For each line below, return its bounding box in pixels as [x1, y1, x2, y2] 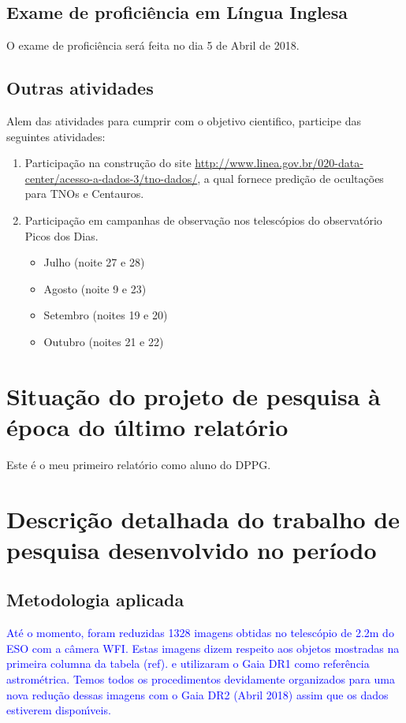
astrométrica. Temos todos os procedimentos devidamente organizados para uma [6, 670, 395, 687]
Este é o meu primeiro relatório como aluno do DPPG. [6, 456, 271, 472]
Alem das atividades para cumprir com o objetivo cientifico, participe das [6, 113, 361, 129]
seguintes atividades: [6, 128, 106, 144]
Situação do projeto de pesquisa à [6, 379, 381, 412]
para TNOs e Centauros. [24, 185, 144, 202]
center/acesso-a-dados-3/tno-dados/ [24, 170, 198, 186]
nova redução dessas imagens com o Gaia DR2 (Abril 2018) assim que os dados [6, 686, 389, 703]
